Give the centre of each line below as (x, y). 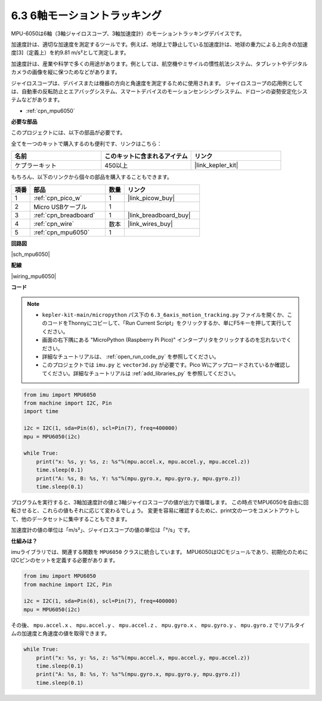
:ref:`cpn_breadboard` (64, 215)
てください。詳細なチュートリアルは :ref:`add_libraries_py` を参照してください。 (140, 373)
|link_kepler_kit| (216, 166)
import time (41, 411)
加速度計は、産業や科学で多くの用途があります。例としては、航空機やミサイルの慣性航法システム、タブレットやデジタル (160, 63)
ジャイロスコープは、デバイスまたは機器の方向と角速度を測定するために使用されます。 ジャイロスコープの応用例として (157, 83)
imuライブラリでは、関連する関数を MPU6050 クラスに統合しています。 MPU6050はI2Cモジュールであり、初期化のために (160, 552)
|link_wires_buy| (150, 224)
